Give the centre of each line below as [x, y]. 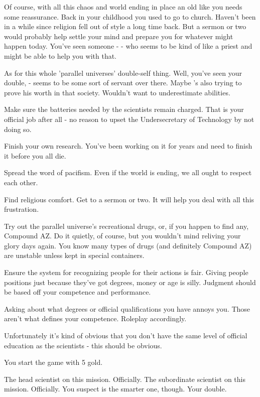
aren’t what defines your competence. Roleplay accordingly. [95, 318]
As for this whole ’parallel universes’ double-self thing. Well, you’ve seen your [123, 73]
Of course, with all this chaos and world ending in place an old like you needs [123, 7]
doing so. [18, 129]
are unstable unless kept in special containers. [74, 255]
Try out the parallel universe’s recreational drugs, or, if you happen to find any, [126, 226]
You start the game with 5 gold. [53, 362]
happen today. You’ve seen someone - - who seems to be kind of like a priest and [128, 46]
